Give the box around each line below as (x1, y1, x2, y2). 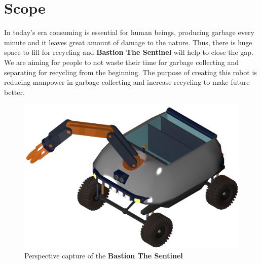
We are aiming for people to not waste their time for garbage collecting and (4, 56, 239, 67)
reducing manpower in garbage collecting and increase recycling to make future (4, 77, 250, 87)
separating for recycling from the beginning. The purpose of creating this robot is (4, 67, 257, 77)
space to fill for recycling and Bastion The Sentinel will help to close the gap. (4, 47, 253, 57)
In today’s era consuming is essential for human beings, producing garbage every (4, 27, 254, 38)
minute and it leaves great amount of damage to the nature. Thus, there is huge (4, 37, 252, 47)
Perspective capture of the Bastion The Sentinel (24, 250, 183, 261)
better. (4, 86, 25, 97)
